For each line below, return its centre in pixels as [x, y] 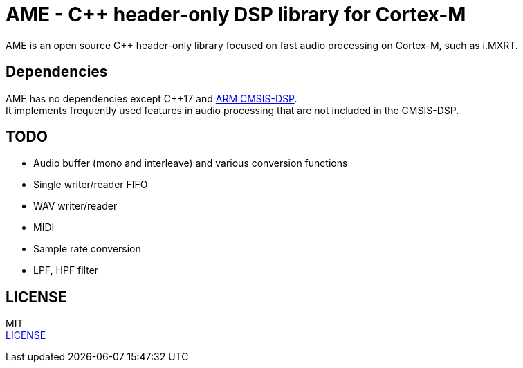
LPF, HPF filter [66, 270]
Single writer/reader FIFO [91, 185]
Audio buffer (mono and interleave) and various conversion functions [191, 163]
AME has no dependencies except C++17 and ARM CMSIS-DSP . [152, 98]
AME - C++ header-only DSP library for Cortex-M [236, 15]
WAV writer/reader [75, 206]
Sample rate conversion [87, 249]
